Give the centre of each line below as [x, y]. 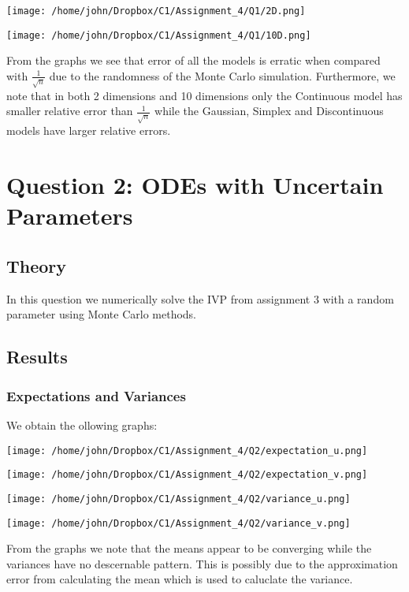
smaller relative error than [70, 111]
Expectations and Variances [96, 395]
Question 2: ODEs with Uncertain [195, 185]
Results [37, 357]
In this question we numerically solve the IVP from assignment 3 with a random [200, 298]
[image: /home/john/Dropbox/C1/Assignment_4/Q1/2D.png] [156, 11]
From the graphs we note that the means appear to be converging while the [189, 548]
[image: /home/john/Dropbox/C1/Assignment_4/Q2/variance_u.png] [178, 499]
